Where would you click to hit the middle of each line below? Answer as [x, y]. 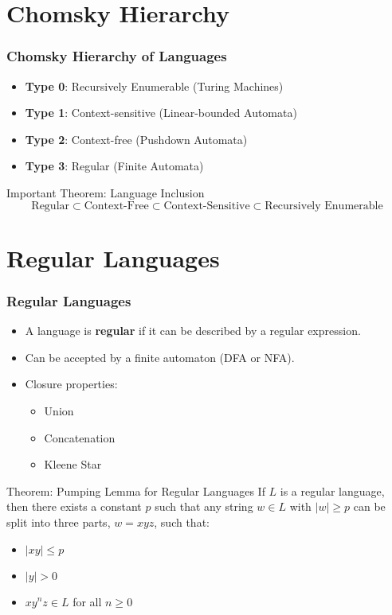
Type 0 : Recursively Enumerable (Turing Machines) [154, 86]
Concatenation [80, 437]
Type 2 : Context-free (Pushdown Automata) [136, 139]
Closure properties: [71, 384]
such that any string [204, 506]
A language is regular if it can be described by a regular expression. [193, 331]
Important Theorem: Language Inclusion [106, 192]
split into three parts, [59, 522]
